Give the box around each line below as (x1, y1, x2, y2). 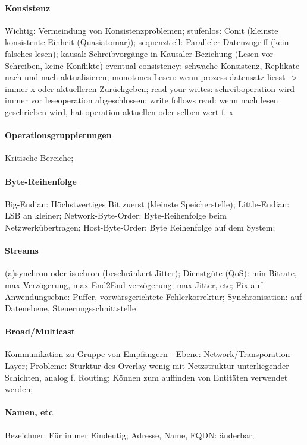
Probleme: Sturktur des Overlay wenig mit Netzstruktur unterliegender (30, 359, 289, 372)
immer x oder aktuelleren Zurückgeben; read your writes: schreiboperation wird (5, 82, 295, 94)
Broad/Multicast (5, 325, 75, 337)
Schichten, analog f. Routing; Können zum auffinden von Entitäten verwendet (5, 371, 288, 383)
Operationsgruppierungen (5, 129, 112, 141)
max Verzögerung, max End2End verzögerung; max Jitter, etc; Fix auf (5, 278, 262, 291)
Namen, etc (5, 406, 53, 418)
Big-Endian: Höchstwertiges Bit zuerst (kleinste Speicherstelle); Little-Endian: (5, 197, 290, 210)
